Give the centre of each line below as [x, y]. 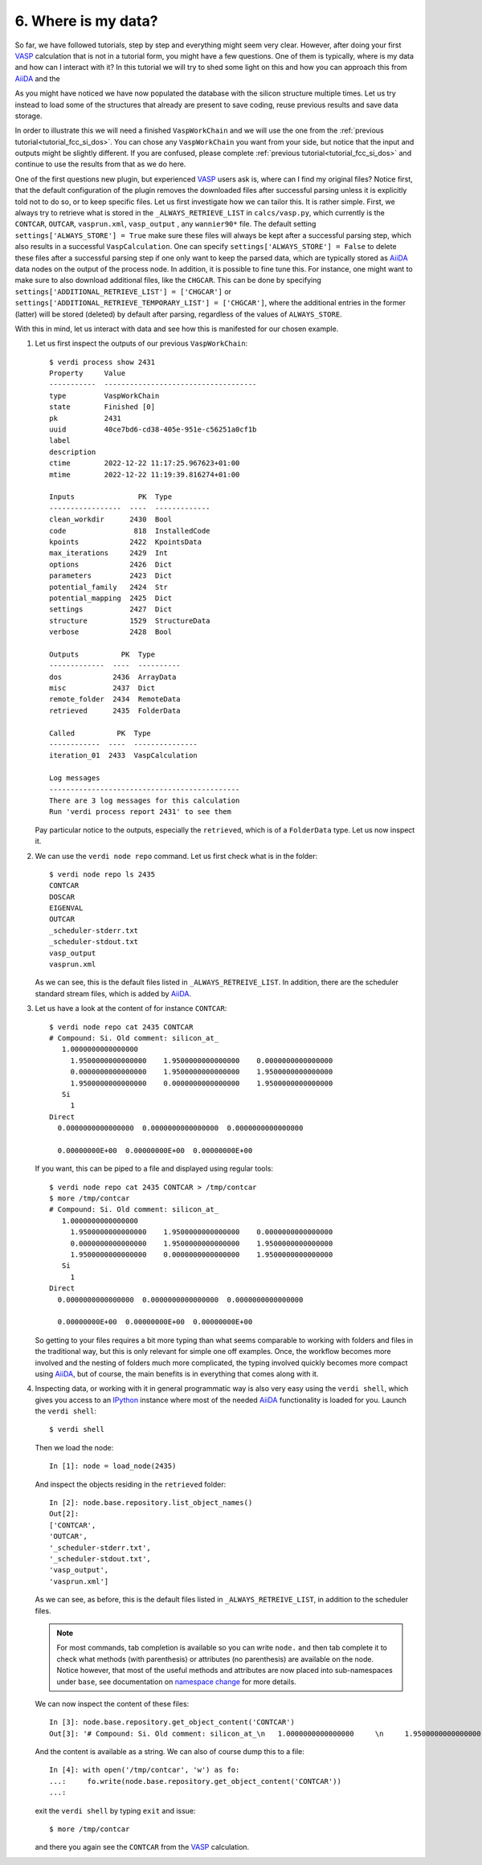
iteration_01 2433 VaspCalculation [124, 756]
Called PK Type [100, 733]
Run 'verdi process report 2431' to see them [141, 812]
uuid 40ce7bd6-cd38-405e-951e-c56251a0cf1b [153, 429]
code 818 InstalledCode [130, 531]
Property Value [88, 373]
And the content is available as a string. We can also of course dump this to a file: [170, 1752]
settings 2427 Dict [111, 609]
